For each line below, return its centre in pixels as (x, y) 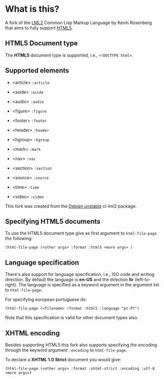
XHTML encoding (32, 333)
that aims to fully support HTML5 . (39, 27)
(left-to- (143, 280)
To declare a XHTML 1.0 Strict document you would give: (63, 360)
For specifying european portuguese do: (46, 299)
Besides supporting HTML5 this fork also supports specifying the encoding (81, 345)
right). (11, 285)
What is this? (32, 9)
